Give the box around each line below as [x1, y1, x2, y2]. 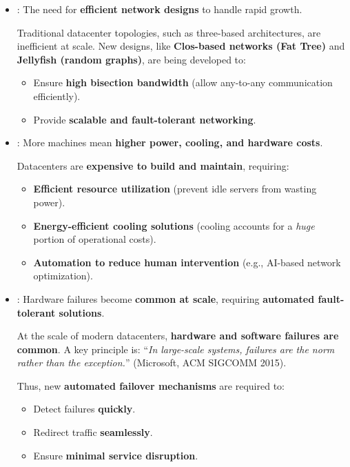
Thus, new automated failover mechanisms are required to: [17, 378, 285, 393]
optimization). [33, 268, 93, 283]
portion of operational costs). [33, 232, 156, 246]
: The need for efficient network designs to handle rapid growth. [17, 2, 302, 16]
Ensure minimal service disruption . [33, 448, 198, 462]
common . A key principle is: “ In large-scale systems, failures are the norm [17, 341, 335, 356]
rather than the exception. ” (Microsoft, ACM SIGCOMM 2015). [17, 355, 287, 370]
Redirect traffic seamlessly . [33, 425, 153, 439]
